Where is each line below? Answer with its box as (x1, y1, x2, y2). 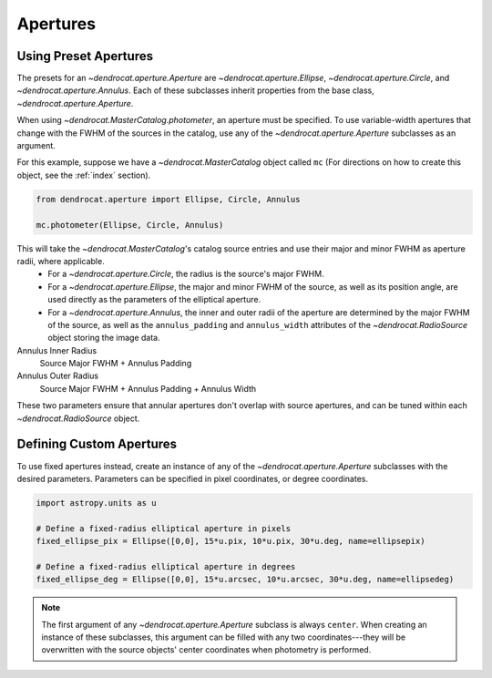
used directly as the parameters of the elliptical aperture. (47, 294, 261, 305)
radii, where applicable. (16, 255, 105, 266)
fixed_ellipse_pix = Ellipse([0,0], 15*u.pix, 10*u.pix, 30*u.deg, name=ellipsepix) (36, 536, 425, 547)
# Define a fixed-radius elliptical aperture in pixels (36, 523, 292, 533)
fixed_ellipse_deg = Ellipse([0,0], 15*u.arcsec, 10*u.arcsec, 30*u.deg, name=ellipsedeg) (36, 574, 455, 585)
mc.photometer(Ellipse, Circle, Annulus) (36, 220, 224, 230)
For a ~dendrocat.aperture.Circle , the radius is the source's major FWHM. (47, 269, 324, 280)
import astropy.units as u (36, 498, 157, 508)
